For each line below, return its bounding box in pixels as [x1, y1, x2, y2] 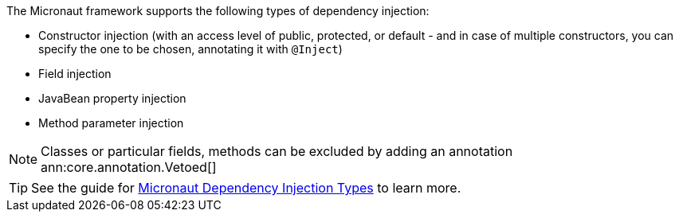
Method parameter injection [38, 116, 184, 130]
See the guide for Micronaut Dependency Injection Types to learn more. [31, 180, 461, 196]
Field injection [38, 67, 112, 80]
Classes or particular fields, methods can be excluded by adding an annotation [41, 143, 513, 159]
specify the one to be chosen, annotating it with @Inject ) [38, 42, 343, 56]
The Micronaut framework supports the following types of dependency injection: [6, 4, 430, 18]
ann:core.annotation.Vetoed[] [41, 159, 217, 175]
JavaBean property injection [38, 91, 186, 105]
